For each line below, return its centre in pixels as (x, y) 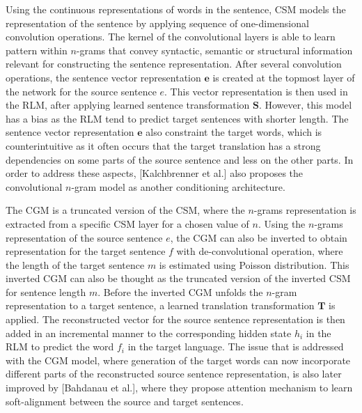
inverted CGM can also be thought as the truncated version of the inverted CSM (178, 278)
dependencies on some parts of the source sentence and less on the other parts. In (180, 159)
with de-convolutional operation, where (260, 251)
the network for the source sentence (81, 91)
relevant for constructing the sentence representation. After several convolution (174, 64)
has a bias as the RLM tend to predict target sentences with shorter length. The (177, 118)
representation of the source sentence (84, 237)
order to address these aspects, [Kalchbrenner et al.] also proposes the (155, 173)
